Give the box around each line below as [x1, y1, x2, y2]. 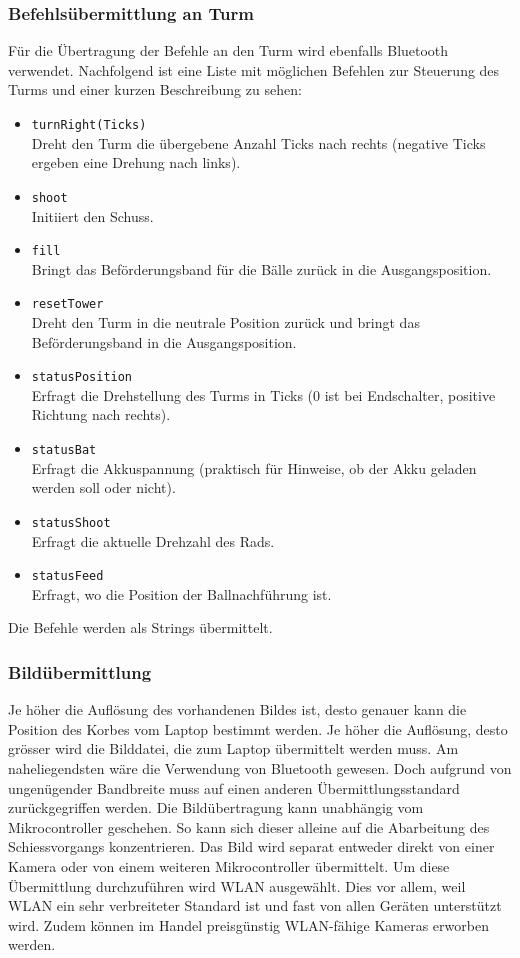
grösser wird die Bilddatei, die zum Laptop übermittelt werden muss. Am [8, 738, 459, 759]
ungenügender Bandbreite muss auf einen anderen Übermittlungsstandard [8, 777, 460, 798]
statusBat [31, 443, 97, 458]
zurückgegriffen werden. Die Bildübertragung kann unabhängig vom [8, 797, 424, 818]
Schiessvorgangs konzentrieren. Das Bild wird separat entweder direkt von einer [8, 836, 495, 857]
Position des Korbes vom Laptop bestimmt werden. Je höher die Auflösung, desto [8, 718, 508, 739]
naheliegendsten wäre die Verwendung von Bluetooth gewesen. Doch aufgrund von [8, 757, 512, 778]
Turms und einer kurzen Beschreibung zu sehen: [8, 79, 302, 100]
